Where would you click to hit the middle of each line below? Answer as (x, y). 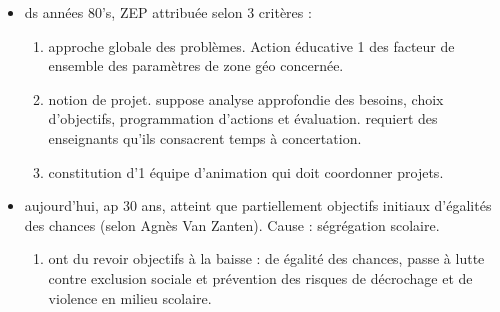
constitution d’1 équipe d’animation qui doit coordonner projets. (246, 171)
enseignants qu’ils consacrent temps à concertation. (205, 137)
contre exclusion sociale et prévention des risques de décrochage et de (260, 277)
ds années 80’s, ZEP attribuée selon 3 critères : (168, 12)
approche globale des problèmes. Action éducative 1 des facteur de (251, 45)
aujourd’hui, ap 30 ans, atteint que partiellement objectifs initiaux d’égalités (258, 205)
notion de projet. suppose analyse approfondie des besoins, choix (246, 98)
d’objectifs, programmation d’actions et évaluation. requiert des (243, 118)
